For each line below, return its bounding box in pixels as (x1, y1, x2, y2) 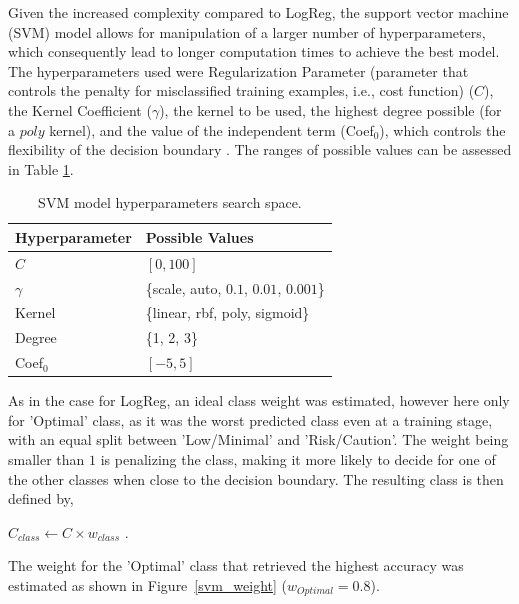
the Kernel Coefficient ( (8, 99, 152, 120)
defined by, (8, 488, 74, 509)
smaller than (8, 449, 85, 470)
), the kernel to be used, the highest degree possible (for (159, 99, 502, 120)
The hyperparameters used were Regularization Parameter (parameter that (8, 60, 469, 81)
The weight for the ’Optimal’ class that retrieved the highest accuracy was (8, 555, 464, 576)
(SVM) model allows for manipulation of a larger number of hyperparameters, (8, 21, 486, 42)
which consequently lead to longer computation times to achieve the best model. (8, 41, 500, 62)
